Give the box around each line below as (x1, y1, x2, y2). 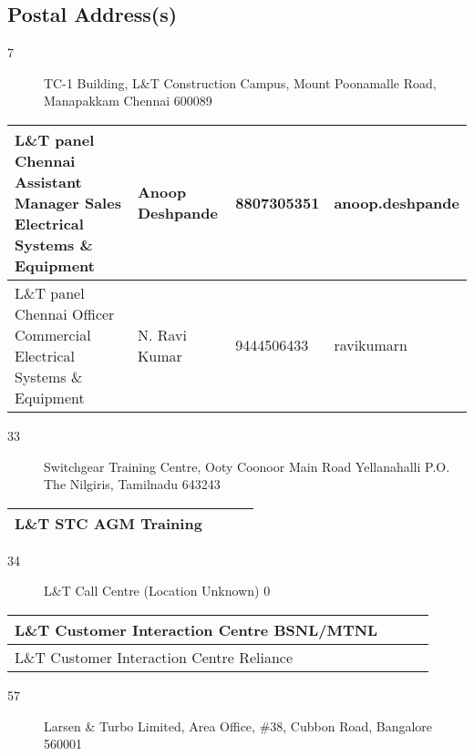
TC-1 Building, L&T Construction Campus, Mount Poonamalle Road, (44, 73, 437, 92)
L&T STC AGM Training (15, 512, 202, 534)
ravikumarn (334, 334, 407, 356)
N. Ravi (137, 323, 187, 345)
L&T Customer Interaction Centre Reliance (15, 646, 294, 668)
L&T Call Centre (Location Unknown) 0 (44, 581, 271, 600)
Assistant (15, 170, 82, 192)
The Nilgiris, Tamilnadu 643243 (44, 475, 221, 494)
